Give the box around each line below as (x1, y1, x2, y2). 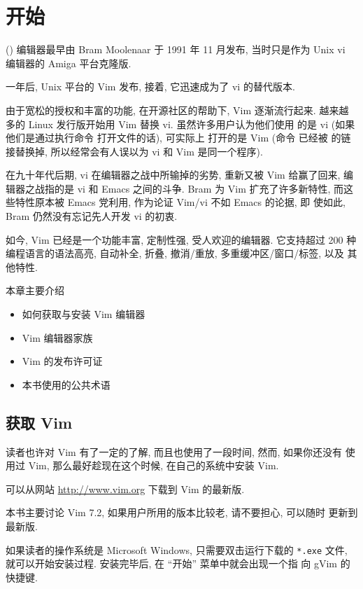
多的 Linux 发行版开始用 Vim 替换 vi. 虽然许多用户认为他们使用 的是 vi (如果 (6, 116, 355, 131)
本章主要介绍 (6, 283, 64, 298)
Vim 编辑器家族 (22, 330, 93, 345)
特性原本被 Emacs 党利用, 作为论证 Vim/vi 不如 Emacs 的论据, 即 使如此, (15, 195, 346, 209)
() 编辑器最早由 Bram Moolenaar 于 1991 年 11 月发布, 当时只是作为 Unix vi (6, 42, 346, 57)
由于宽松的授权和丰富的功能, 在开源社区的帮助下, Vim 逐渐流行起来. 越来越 (6, 102, 349, 117)
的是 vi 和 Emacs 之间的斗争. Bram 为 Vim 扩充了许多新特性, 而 (54, 181, 344, 195)
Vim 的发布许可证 (22, 354, 103, 368)
